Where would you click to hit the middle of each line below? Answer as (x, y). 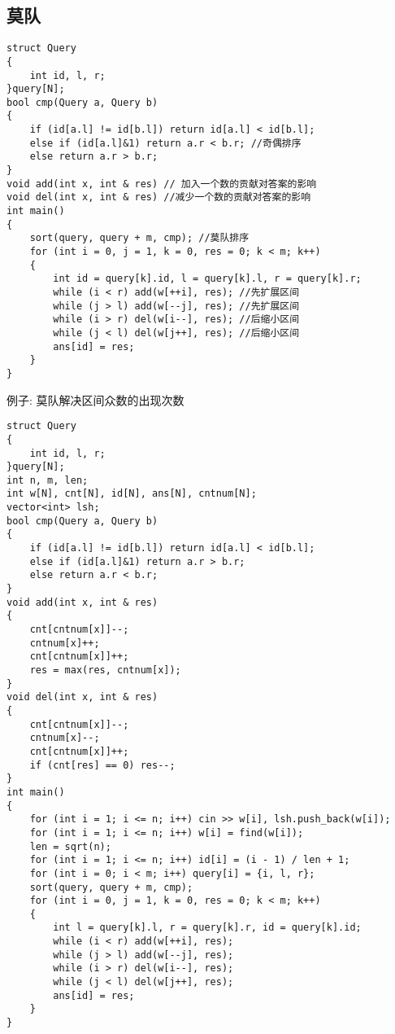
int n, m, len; (48, 480)
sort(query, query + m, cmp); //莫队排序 (139, 238)
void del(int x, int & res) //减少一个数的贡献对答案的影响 (159, 197)
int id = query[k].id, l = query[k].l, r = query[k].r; (207, 279)
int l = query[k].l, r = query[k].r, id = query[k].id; (207, 928)
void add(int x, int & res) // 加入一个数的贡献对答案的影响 (162, 184)
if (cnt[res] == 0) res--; (102, 765)
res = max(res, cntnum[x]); (105, 670)
